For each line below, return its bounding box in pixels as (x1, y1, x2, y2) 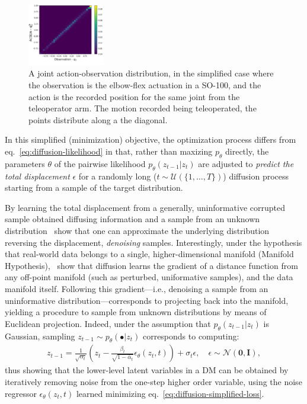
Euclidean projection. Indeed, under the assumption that (5, 317, 211, 329)
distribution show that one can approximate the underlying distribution (5, 224, 270, 236)
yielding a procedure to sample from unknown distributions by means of (5, 306, 267, 318)
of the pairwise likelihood (54, 157, 146, 169)
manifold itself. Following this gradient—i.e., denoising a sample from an (5, 282, 268, 294)
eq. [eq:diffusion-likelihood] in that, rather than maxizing (5, 145, 213, 157)
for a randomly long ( (78, 169, 157, 182)
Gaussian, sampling (5, 329, 75, 342)
